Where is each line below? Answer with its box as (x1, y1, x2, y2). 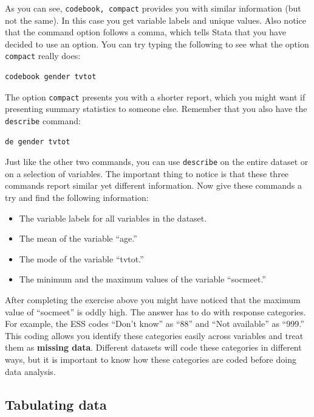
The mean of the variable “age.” (19, 232, 137, 245)
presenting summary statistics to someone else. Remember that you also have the (5, 102, 307, 115)
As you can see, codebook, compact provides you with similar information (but (5, 2, 301, 14)
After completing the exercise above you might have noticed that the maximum (5, 293, 301, 306)
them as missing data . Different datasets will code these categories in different (5, 341, 302, 354)
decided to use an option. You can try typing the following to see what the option (5, 37, 309, 50)
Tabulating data (5, 394, 107, 413)
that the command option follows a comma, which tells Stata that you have (5, 26, 286, 38)
